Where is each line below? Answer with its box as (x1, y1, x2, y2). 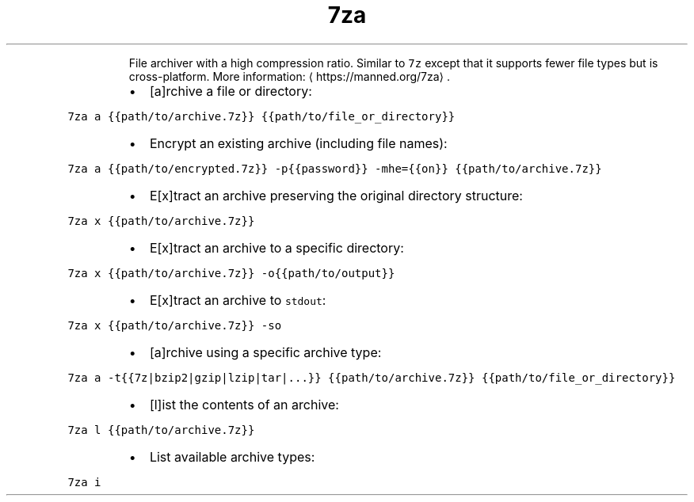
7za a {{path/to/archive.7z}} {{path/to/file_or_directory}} (67, 109, 456, 123)
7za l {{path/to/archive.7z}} (67, 423, 255, 436)
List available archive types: (149, 448, 315, 465)
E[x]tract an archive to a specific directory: (149, 239, 404, 256)
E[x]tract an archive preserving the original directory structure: (149, 187, 523, 203)
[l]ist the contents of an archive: (149, 396, 339, 413)
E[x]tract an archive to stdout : (149, 291, 326, 308)
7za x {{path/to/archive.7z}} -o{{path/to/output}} (67, 266, 395, 280)
